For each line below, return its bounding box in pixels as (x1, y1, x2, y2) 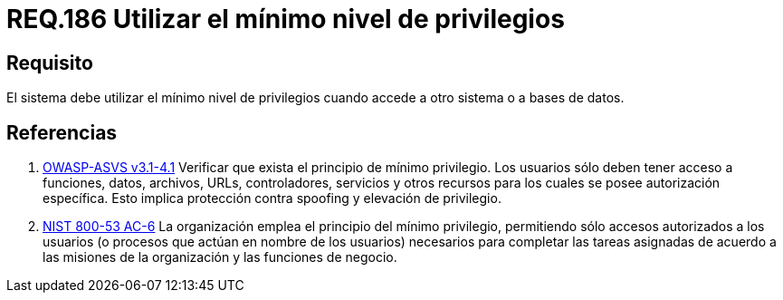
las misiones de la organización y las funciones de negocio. (43, 249, 397, 266)
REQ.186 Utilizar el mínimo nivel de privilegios (6, 4, 565, 34)
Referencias (6, 121, 118, 144)
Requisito (6, 51, 93, 74)
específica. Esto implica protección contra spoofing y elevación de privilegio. (43, 190, 501, 207)
